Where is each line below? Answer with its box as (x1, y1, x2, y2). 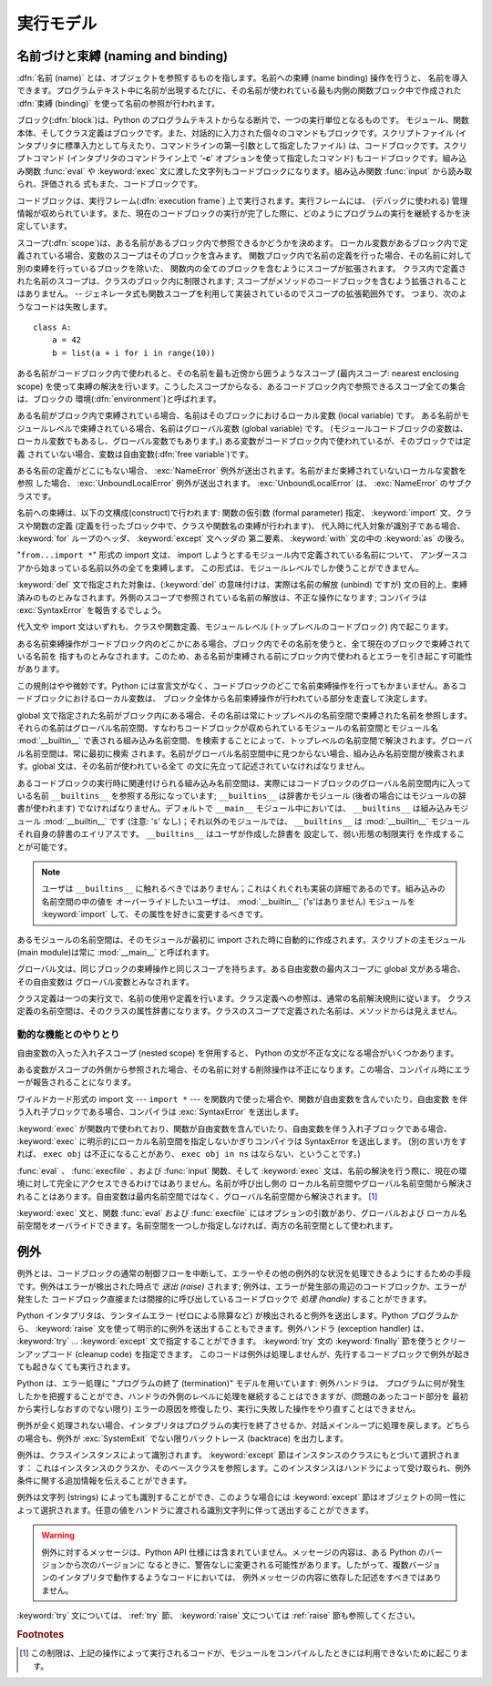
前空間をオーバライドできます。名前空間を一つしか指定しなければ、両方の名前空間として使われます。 (16, 1221, 398, 1231)
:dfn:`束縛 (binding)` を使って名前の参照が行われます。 (16, 97, 220, 108)
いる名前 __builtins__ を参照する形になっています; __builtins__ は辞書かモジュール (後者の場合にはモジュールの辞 (16, 790, 466, 801)
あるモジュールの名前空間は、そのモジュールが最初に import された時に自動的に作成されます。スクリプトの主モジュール (16, 934, 466, 945)
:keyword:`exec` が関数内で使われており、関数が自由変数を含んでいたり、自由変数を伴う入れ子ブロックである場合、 (16, 1123, 453, 1134)
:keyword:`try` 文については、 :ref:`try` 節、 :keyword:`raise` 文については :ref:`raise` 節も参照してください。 (16, 1610, 421, 1621)
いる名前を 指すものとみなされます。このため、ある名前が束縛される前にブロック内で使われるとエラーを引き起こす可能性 (16, 651, 473, 662)
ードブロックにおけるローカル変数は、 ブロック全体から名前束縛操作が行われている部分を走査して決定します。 (16, 693, 433, 704)
